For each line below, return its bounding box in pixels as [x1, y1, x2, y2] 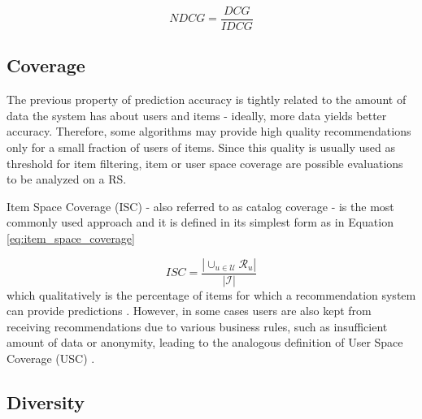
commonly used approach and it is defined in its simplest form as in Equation [7, 214, 394, 231]
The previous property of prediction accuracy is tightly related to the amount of [7, 91, 407, 108]
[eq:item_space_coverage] [7, 230, 135, 247]
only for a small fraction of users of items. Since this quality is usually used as [7, 139, 395, 156]
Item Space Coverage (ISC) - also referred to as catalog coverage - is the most [7, 197, 394, 214]
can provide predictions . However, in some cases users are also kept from [7, 302, 372, 319]
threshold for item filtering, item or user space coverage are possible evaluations [7, 154, 403, 171]
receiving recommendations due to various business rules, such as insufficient [7, 317, 388, 335]
